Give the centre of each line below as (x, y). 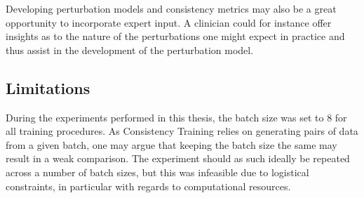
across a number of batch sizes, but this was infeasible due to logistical (157, 172)
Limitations (48, 87)
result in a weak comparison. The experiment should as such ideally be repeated (178, 158)
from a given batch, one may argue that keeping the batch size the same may (171, 144)
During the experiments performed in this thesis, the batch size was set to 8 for (176, 117)
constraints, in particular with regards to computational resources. (148, 186)
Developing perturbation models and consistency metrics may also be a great (171, 8)
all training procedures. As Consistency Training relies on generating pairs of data (182, 131)
